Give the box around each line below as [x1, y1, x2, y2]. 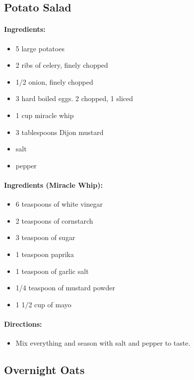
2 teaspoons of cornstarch [15, 215, 93, 226]
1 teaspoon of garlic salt [15, 265, 89, 276]
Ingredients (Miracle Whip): [4, 179, 103, 190]
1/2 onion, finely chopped [15, 76, 93, 87]
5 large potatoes [15, 43, 65, 53]
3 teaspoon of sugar [15, 232, 75, 243]
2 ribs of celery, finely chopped [15, 60, 108, 70]
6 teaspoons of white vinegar [15, 199, 103, 209]
